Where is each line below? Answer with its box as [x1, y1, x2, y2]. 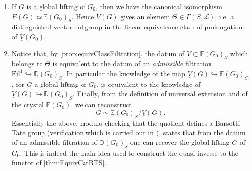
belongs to [11, 58, 43, 69]
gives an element [120, 11, 170, 21]
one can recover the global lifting [130, 137, 230, 147]
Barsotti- [215, 117, 243, 128]
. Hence [71, 11, 94, 21]
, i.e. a [215, 11, 234, 21]
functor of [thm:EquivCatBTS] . [11, 157, 107, 168]
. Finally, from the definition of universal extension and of [72, 88, 248, 99]
